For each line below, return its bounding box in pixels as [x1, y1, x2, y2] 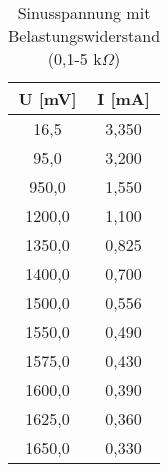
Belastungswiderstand [8, 24, 161, 47]
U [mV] [18, 87, 77, 110]
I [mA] [97, 87, 150, 110]
